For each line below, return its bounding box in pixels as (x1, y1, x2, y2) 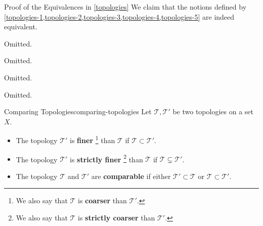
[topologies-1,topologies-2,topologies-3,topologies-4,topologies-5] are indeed (4, 11, 235, 22)
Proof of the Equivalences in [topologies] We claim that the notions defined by (4, 2, 247, 12)
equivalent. (4, 21, 37, 32)
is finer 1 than (70, 133, 115, 145)
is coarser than (78, 195, 127, 206)
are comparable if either (91, 170, 171, 181)
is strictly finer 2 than (70, 152, 143, 164)
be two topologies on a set (172, 106, 253, 117)
